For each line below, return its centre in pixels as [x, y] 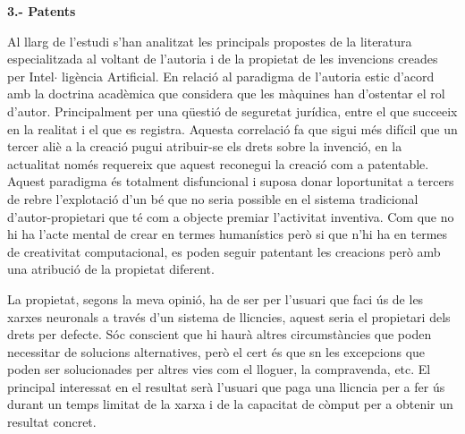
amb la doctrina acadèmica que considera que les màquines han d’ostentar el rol [226, 94]
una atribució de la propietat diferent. [111, 269]
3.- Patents [42, 11]
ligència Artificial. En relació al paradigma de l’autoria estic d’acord [248, 76]
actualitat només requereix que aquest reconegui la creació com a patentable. [218, 163]
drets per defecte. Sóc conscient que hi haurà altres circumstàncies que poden [220, 334]
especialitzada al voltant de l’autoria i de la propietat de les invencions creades [223, 59]
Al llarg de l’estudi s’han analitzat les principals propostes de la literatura [210, 41]
